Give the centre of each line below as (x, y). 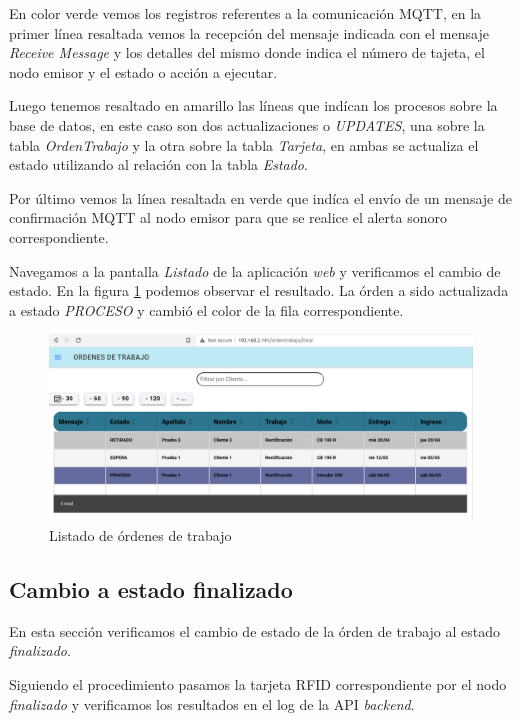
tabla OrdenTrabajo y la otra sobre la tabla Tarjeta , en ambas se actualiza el (244, 144)
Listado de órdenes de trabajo (140, 535)
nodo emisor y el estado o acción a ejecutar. (143, 71)
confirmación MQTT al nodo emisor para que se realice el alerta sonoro (228, 217)
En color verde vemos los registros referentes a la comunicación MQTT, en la (245, 13)
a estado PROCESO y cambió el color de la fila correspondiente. (206, 309)
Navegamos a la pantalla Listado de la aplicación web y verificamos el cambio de (255, 270)
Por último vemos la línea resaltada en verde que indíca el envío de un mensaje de (260, 197)
